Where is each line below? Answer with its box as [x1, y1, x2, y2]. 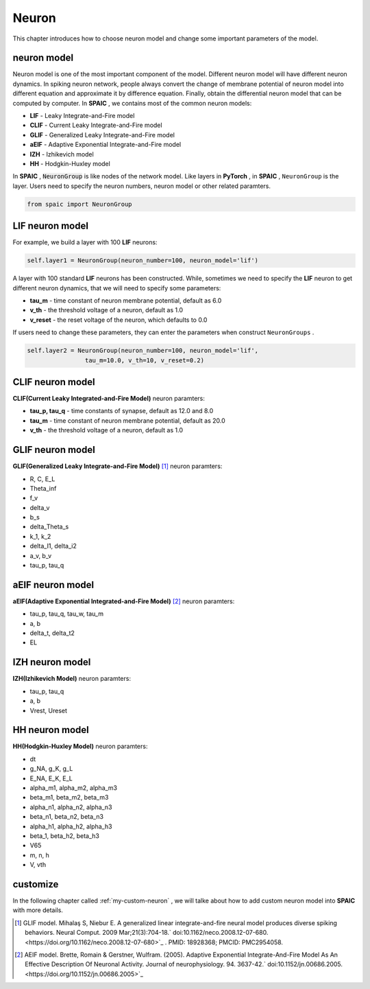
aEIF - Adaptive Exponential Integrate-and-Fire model [29, 141, 182, 149]
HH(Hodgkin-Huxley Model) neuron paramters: [12, 742, 148, 751]
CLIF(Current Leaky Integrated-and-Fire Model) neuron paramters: [12, 395, 206, 403]
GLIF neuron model [12, 444, 95, 456]
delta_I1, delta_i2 [29, 542, 77, 550]
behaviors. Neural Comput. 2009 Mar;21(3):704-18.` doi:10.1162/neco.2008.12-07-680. [25, 929, 269, 937]
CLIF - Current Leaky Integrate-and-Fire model [29, 121, 162, 130]
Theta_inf [29, 484, 57, 492]
